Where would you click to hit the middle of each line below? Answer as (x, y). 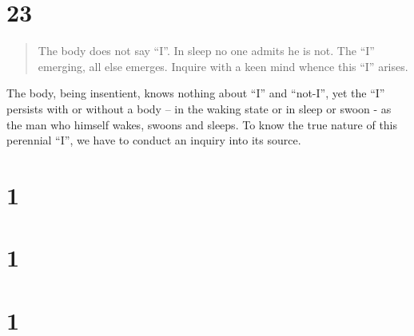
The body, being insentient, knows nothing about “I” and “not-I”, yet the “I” (196, 93)
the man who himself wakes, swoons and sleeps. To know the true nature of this (202, 124)
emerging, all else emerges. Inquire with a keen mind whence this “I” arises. (223, 66)
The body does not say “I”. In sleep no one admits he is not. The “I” (206, 51)
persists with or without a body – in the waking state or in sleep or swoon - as (199, 108)
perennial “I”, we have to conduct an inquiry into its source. (154, 140)
